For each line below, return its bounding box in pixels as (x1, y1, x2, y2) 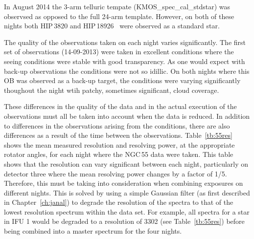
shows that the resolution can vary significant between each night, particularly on (4, 158, 249, 169)
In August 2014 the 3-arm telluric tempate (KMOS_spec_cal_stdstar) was (4, 1, 231, 11)
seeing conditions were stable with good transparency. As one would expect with (4, 56, 245, 66)
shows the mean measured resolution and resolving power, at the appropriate (4, 139, 235, 150)
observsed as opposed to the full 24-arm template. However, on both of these (4, 11, 234, 21)
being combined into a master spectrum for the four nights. (4, 226, 182, 236)
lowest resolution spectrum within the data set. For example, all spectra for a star (4, 206, 250, 217)
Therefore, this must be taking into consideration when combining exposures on (4, 178, 243, 188)
